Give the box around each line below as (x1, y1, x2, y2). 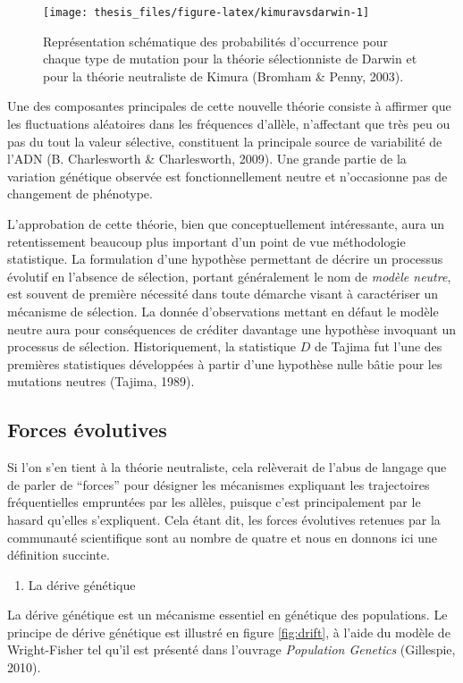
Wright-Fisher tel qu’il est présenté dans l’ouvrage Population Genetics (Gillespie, (7, 640, 456, 659)
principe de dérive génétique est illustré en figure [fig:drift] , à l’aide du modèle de (7, 622, 450, 641)
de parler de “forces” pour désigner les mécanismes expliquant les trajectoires (7, 475, 430, 493)
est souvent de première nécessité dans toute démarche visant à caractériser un (7, 284, 439, 303)
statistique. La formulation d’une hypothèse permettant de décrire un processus (7, 249, 443, 268)
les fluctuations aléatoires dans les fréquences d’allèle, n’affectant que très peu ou (7, 114, 450, 133)
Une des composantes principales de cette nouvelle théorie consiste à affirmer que (7, 97, 451, 115)
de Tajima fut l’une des (314, 337, 442, 356)
